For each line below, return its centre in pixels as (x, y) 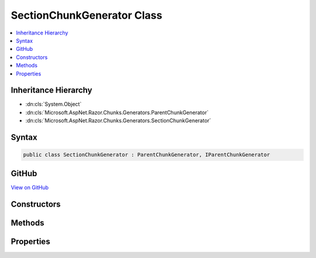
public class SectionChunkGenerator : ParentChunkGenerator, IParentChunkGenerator (147, 155)
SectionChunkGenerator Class (87, 15)
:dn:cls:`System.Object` (54, 104)
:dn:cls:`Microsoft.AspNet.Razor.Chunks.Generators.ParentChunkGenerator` (117, 112)
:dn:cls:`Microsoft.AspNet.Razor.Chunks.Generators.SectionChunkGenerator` (118, 121)
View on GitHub (30, 187)
